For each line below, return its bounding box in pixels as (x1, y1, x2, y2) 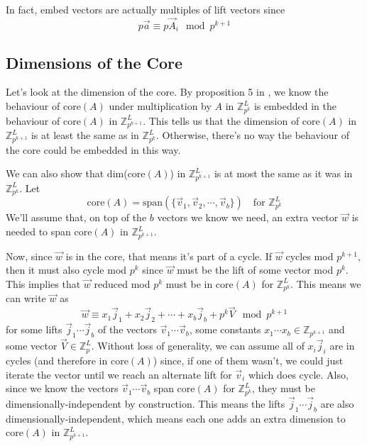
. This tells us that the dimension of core (143, 113, 320, 128)
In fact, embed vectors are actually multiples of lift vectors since (6, 2, 285, 16)
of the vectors (97, 322, 157, 337)
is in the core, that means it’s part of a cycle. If (65, 248, 273, 263)
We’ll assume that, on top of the (6, 210, 147, 225)
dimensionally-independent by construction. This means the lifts (6, 396, 285, 411)
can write (6, 291, 46, 306)
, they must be (251, 381, 315, 396)
